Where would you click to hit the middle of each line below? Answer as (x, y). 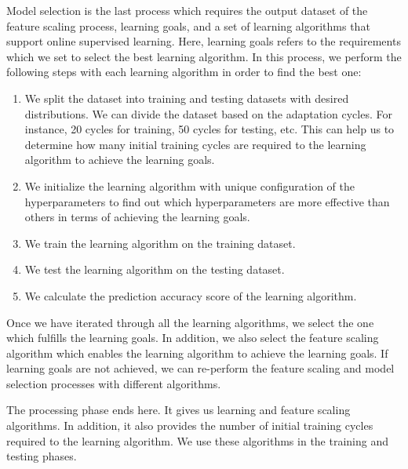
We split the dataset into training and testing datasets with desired (187, 98)
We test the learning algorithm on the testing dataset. (155, 269)
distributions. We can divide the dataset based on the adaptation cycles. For (208, 113)
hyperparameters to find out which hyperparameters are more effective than (207, 201)
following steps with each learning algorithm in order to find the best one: (184, 72)
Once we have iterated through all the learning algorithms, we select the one (190, 322)
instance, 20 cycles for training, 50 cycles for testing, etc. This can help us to (209, 129)
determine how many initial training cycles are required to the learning (195, 144)
